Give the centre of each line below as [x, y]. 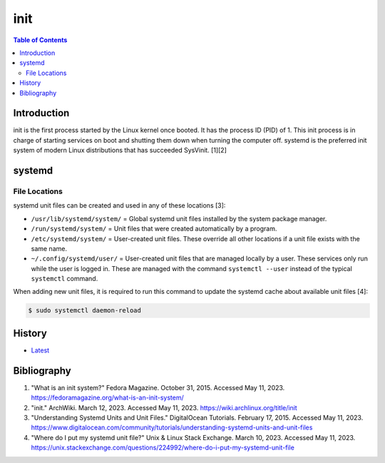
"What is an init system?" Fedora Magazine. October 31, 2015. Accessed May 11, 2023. [158, 387]
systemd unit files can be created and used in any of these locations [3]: [119, 205]
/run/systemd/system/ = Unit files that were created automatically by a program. [154, 229]
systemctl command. [65, 279]
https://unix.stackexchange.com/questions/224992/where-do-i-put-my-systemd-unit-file [163, 448]
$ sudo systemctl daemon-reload [85, 311]
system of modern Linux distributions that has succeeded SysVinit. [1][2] [120, 151]
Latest [40, 350]
